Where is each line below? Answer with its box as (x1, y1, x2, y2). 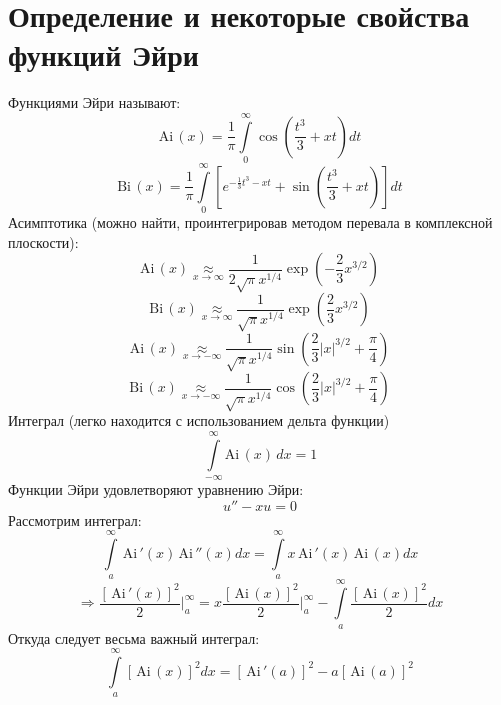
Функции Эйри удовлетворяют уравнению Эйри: (8, 478, 304, 499)
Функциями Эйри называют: (8, 92, 181, 113)
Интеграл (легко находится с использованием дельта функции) (8, 410, 390, 431)
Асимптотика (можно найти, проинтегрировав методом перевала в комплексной (8, 212, 493, 233)
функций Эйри (8, 34, 199, 75)
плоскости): (8, 231, 79, 252)
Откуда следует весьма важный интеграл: (8, 627, 260, 648)
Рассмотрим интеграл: (8, 509, 142, 530)
